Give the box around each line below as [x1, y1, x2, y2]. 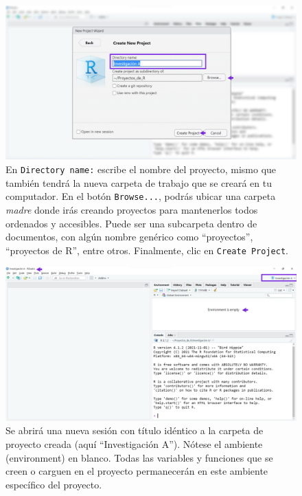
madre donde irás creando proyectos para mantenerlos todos [5, 202, 258, 216]
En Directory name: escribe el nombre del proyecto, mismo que [5, 162, 277, 177]
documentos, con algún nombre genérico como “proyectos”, [5, 229, 253, 244]
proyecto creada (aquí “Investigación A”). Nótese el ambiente [5, 436, 263, 451]
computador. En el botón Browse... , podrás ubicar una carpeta [5, 189, 276, 203]
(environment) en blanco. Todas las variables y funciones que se [5, 450, 273, 464]
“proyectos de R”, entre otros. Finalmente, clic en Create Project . [5, 243, 288, 257]
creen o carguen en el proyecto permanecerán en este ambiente [5, 464, 268, 478]
